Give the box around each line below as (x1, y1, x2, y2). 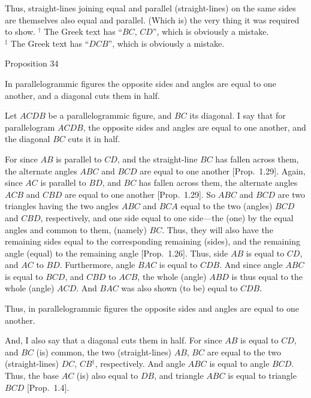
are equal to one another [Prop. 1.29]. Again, (140, 164, 306, 177)
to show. (5, 25, 36, 38)
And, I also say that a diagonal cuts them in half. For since (5, 334, 222, 346)
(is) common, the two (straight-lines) (36, 345, 171, 358)
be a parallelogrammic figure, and (48, 109, 172, 122)
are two (277, 188, 305, 200)
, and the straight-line (117, 152, 198, 165)
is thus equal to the (231, 270, 303, 282)
